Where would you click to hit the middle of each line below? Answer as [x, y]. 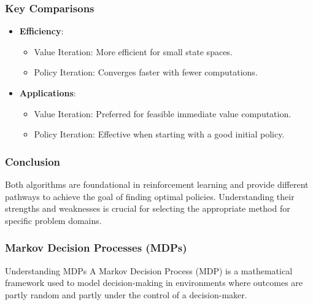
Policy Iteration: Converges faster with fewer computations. [146, 72]
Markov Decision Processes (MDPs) [96, 248]
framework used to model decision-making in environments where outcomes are [154, 283]
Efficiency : [41, 31]
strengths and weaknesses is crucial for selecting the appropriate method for [148, 208]
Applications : [48, 93]
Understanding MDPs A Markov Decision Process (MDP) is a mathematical [149, 270]
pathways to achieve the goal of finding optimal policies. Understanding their [150, 196]
